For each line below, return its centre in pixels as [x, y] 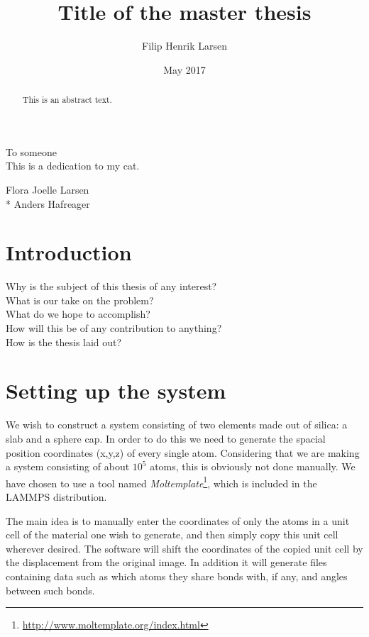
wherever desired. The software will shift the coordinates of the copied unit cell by [184, 548]
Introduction [69, 252]
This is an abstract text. [67, 100]
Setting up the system [116, 390]
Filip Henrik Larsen [184, 46]
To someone [32, 151]
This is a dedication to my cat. [73, 166]
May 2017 [184, 69]
